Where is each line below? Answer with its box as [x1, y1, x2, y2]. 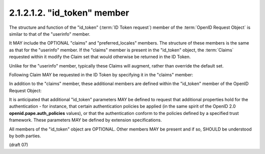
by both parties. [9, 133, 41, 139]
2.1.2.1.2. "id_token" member [9, 7, 130, 18]
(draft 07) [9, 142, 28, 148]
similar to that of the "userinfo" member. [9, 31, 91, 37]
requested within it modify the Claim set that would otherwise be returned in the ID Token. [9, 54, 191, 60]
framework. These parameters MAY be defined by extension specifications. [9, 117, 162, 123]
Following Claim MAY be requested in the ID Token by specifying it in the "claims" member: [9, 71, 193, 78]
